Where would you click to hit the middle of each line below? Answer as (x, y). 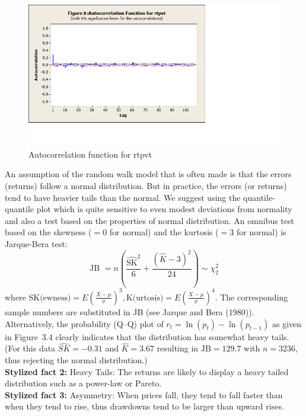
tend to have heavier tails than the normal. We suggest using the (123, 197)
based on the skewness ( (48, 232)
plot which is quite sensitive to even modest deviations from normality (164, 209)
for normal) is (261, 232)
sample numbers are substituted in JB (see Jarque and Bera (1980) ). (130, 311)
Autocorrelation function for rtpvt (90, 154)
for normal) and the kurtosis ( (164, 232)
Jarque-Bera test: (36, 243)
